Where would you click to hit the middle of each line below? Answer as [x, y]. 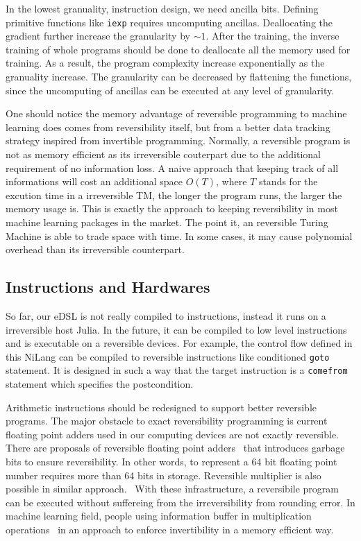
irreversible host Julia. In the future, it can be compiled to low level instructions [176, 329]
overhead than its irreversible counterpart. [95, 249]
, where [232, 181]
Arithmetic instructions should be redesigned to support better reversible [161, 407]
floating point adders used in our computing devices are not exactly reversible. [173, 434]
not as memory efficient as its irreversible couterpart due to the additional [163, 154]
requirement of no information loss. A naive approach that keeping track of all [172, 168]
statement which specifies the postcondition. [100, 384]
